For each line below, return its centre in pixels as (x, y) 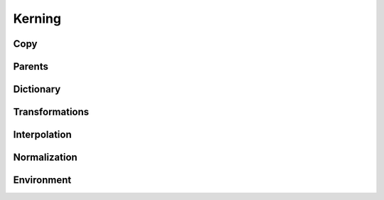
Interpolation (43, 135)
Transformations (51, 112)
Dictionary (37, 89)
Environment (42, 180)
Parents (31, 67)
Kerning (37, 19)
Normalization (45, 158)
